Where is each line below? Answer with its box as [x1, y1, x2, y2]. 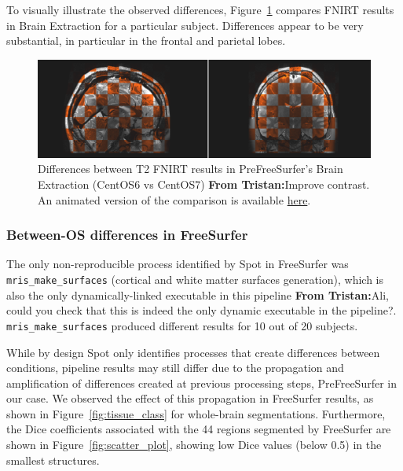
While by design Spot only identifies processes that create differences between [6, 344, 380, 360]
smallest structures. [6, 451, 100, 468]
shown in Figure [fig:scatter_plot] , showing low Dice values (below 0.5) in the [6, 436, 382, 453]
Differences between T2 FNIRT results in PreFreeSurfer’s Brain [38, 160, 343, 177]
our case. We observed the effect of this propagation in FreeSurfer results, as [6, 390, 374, 407]
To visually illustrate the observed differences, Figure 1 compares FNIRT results [6, 2, 394, 17]
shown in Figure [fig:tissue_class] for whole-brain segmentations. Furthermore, [6, 405, 386, 421]
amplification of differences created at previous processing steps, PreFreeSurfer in [6, 374, 397, 391]
